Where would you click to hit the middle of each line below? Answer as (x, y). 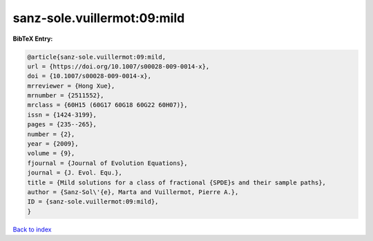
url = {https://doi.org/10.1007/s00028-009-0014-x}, (118, 66)
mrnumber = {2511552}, (66, 96)
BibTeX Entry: (33, 39)
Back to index (32, 229)
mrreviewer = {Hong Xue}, (71, 86)
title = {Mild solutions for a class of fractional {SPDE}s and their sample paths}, (176, 182)
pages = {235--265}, (62, 125)
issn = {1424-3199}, (62, 115)
